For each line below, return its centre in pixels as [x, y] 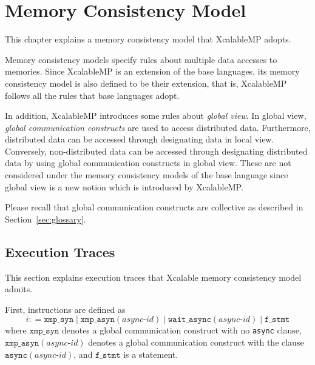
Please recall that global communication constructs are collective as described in [154, 207]
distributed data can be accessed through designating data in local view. [140, 139]
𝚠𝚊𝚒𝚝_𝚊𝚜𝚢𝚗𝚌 [190, 320]
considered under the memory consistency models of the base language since [147, 175]
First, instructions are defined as [65, 309]
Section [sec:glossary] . [46, 219]
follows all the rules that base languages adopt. [92, 95]
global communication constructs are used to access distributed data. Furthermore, [158, 127]
